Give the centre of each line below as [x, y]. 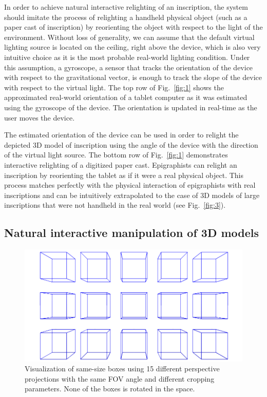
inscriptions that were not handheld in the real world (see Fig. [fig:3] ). [115, 205]
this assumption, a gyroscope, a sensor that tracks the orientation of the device [129, 67]
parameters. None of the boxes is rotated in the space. [110, 389]
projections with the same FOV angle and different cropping [120, 378]
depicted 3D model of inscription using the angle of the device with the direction [131, 144]
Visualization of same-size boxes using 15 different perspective [122, 369]
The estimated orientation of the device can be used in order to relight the [121, 135]
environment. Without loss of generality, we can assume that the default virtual [129, 37]
